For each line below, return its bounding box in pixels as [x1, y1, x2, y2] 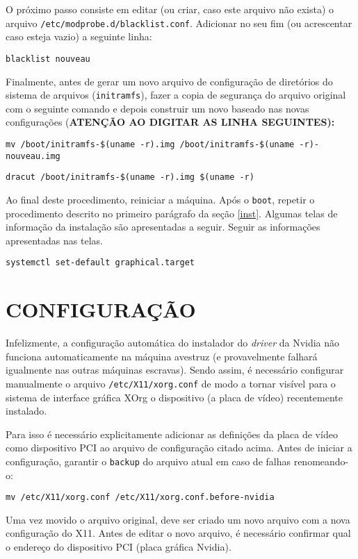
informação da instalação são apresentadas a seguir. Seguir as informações [6, 219, 320, 234]
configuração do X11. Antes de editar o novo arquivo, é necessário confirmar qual [6, 526, 351, 540]
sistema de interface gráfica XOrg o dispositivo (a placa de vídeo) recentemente [6, 390, 343, 404]
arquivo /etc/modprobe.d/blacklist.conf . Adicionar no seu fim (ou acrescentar [6, 15, 352, 30]
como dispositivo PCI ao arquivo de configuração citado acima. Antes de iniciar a [6, 440, 352, 455]
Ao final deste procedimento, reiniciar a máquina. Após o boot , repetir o [6, 192, 315, 206]
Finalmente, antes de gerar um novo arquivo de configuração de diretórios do [6, 74, 333, 88]
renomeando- [293, 453, 349, 468]
